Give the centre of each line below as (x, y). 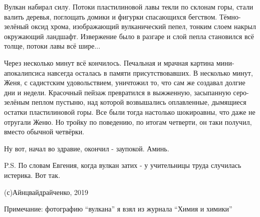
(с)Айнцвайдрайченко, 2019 (46, 192)
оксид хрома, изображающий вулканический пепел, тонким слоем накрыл (144, 26)
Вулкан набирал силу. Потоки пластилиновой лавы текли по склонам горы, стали (129, 7)
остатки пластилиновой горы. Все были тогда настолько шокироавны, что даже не (130, 112)
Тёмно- (230, 16)
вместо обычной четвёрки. (44, 132)
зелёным (17, 102)
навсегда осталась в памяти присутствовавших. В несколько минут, (150, 72)
